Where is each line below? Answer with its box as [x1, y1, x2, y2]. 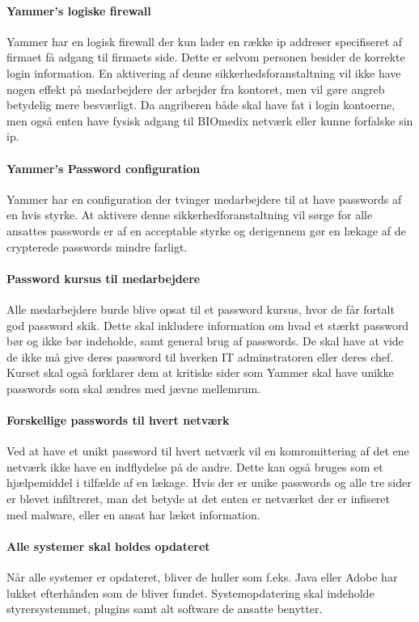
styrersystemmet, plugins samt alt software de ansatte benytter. [6, 600, 323, 617]
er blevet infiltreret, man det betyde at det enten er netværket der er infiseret [6, 490, 391, 507]
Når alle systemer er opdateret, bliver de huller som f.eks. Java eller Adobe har [6, 569, 398, 586]
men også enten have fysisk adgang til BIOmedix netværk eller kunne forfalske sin [6, 112, 413, 129]
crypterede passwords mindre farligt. [6, 238, 188, 255]
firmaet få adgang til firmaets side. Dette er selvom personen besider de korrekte [6, 49, 405, 66]
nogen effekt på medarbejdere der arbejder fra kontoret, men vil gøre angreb [6, 80, 385, 97]
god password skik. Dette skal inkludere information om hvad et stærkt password [6, 316, 409, 333]
